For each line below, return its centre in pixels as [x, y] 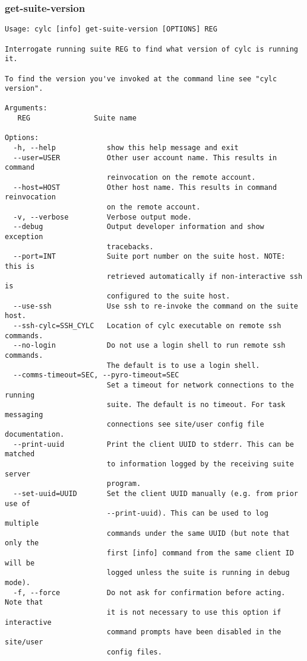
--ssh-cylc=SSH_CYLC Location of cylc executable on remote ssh [147, 325]
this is [20, 266]
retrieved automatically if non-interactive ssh [205, 276]
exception [24, 237]
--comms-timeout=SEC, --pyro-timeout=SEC [96, 375]
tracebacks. [130, 247]
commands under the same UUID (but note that [198, 533]
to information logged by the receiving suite [200, 464]
